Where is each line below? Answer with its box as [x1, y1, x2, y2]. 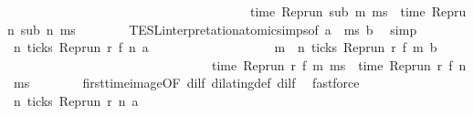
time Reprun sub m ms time [249, 2, 426, 20]
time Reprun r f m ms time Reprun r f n [211, 55, 467, 74]
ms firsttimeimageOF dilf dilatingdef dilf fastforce [13, 73, 360, 92]
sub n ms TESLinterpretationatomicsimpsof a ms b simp [20, 19, 417, 38]
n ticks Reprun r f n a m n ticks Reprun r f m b [13, 37, 437, 57]
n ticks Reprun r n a [13, 90, 139, 110]
